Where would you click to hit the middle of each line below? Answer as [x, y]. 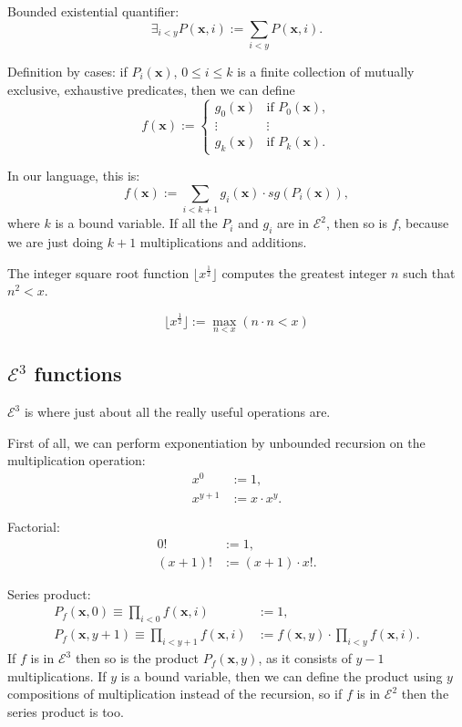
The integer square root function [98, 272]
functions [78, 374]
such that [429, 272]
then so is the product [137, 658]
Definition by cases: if [67, 71]
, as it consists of [305, 658]
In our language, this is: [74, 176]
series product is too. [66, 711]
